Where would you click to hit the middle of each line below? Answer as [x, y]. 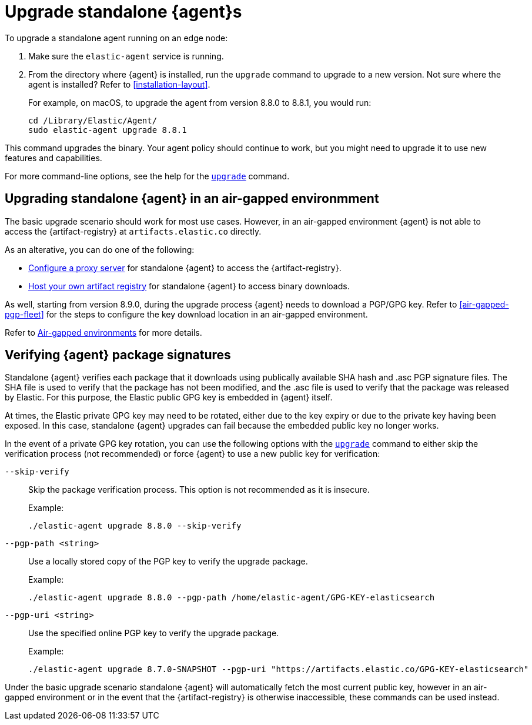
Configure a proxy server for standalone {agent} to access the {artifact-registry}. [185, 268]
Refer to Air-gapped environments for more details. [103, 332]
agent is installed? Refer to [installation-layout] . [119, 84]
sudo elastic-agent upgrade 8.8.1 [108, 130]
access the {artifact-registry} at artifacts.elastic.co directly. [133, 231]
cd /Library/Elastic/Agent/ [93, 120]
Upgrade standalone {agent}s [123, 12]
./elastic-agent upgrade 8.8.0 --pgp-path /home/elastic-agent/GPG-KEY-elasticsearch [232, 598]
